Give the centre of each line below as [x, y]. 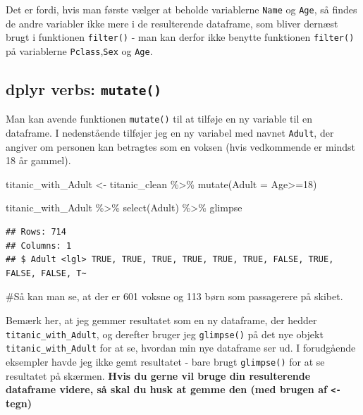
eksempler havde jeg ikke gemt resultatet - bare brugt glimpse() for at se [165, 361]
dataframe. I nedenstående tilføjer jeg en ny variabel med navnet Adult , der [170, 132]
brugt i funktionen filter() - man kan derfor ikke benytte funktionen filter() [180, 37]
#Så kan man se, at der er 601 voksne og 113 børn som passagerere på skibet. [174, 296]
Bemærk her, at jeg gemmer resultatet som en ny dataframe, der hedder [161, 320]
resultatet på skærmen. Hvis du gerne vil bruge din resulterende [158, 375]
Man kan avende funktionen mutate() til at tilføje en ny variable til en [159, 119]
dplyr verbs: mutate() [84, 88]
